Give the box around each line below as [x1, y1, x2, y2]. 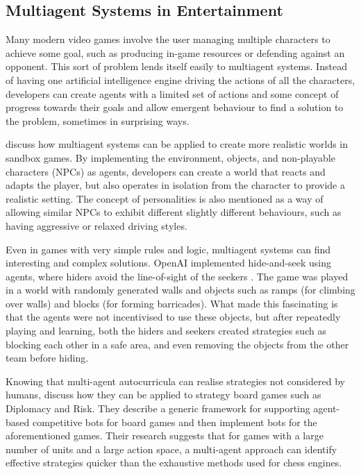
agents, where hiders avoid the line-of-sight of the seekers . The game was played [6, 269, 349, 283]
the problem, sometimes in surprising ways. [6, 113, 190, 128]
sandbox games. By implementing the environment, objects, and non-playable [6, 150, 335, 164]
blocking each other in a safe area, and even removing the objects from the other [6, 337, 349, 351]
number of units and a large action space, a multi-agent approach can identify [6, 441, 337, 456]
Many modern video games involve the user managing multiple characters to [6, 32, 330, 46]
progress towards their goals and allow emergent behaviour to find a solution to [6, 100, 344, 115]
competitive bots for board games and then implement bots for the [32, 414, 317, 429]
